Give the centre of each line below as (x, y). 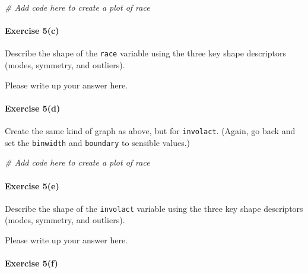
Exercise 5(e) (32, 185)
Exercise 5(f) (31, 263)
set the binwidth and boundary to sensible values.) (98, 142)
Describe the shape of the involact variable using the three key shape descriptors (154, 208)
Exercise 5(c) (32, 31)
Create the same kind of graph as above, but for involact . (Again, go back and (150, 131)
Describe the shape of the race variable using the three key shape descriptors (145, 53)
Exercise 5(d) (33, 108)
